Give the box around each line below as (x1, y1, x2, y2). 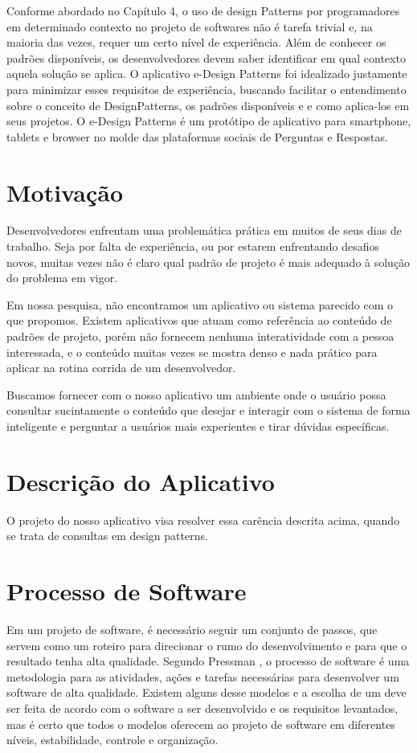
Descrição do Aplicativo (6, 464, 275, 497)
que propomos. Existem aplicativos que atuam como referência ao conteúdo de (6, 312, 392, 329)
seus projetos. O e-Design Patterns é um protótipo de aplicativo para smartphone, (6, 113, 411, 129)
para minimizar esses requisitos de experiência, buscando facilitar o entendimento (6, 80, 407, 97)
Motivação (6, 175, 124, 208)
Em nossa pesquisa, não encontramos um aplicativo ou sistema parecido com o (6, 296, 394, 313)
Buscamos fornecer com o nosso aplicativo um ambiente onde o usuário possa (6, 386, 386, 403)
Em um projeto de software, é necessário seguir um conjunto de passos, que (6, 621, 378, 638)
